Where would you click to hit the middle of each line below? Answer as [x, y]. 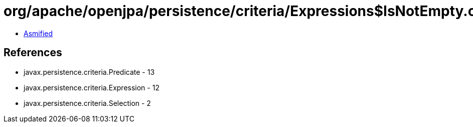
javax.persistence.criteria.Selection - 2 [87, 103]
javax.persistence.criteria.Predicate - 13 [89, 72]
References [33, 53]
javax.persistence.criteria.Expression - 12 [92, 87]
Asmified [38, 33]
